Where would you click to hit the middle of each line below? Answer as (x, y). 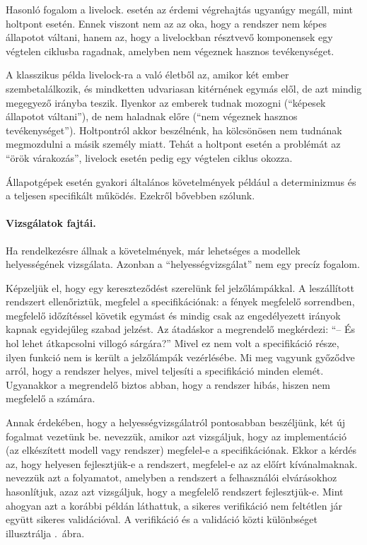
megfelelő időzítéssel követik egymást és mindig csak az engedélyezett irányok (173, 315)
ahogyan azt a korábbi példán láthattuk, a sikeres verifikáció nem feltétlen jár (174, 505)
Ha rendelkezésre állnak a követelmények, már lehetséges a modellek (153, 250)
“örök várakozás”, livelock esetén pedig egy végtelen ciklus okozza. (149, 157)
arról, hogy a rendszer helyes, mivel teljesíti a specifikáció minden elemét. (165, 371)
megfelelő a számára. (51, 398)
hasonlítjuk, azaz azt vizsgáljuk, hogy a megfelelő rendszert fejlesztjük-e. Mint (175, 492)
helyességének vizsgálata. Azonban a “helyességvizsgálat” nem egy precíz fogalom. (183, 264)
